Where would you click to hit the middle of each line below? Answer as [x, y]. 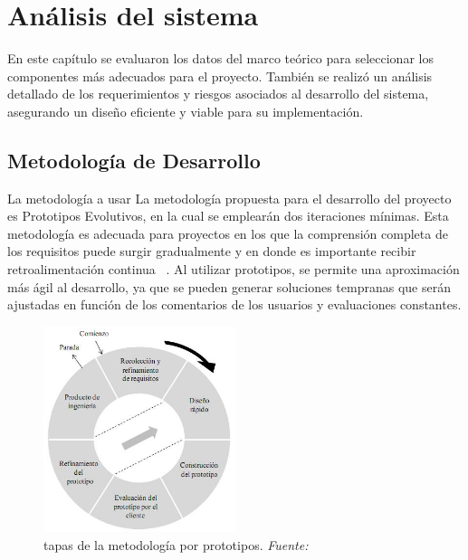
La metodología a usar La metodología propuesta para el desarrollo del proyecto [229, 198]
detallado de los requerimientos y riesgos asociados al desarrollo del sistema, [218, 94]
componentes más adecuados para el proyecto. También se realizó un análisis [220, 76]
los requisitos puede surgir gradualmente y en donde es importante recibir [212, 251]
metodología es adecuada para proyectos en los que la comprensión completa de [228, 233]
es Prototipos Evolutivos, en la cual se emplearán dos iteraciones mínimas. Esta [228, 216]
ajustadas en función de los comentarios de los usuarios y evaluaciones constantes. [234, 304]
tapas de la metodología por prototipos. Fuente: [176, 544]
